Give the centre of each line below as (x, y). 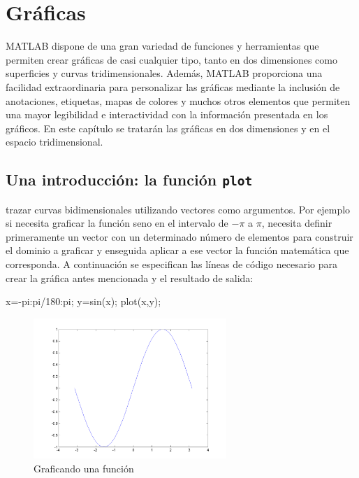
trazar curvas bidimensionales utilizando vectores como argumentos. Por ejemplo (178, 209)
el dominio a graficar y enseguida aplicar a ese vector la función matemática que (177, 250)
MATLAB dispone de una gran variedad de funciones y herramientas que (162, 46)
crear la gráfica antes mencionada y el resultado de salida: (130, 277)
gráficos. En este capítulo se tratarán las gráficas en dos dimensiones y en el (168, 128)
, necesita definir (297, 223)
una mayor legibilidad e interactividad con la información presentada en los (167, 114)
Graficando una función (84, 468)
